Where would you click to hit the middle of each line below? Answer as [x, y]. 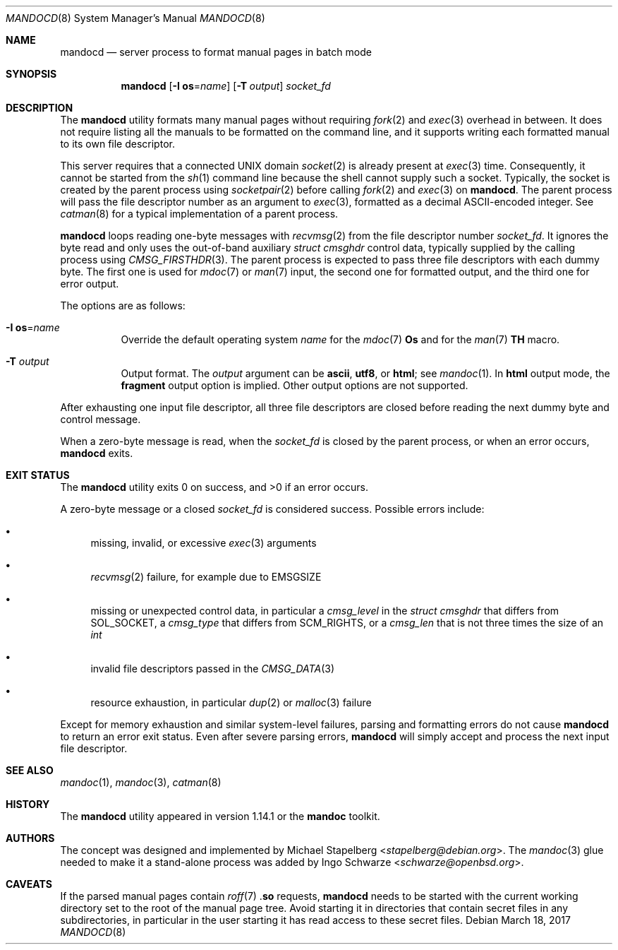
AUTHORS [30, 838]
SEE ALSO [30, 770]
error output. [90, 284]
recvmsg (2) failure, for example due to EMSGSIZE [206, 577]
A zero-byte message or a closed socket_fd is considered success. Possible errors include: [272, 509]
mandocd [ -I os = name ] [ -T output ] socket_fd [226, 86]
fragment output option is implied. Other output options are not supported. [295, 385]
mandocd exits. [97, 453]
